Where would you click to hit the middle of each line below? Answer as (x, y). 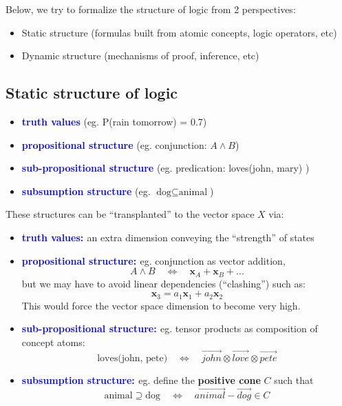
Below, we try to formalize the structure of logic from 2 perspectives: (151, 9)
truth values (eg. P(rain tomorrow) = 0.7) (114, 121)
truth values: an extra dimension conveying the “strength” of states (168, 237)
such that (294, 379)
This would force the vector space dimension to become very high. (161, 305)
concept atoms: (53, 342)
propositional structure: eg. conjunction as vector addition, (153, 260)
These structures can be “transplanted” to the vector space (130, 214)
